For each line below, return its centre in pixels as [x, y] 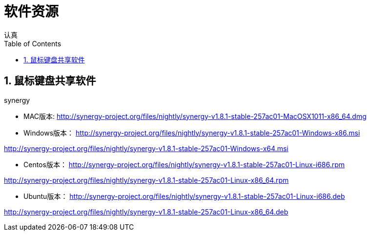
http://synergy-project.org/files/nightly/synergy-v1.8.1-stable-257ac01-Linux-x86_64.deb [146, 212]
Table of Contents [33, 43]
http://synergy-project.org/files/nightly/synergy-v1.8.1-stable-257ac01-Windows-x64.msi [146, 148]
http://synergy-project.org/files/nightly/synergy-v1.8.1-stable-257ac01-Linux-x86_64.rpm [146, 180]
